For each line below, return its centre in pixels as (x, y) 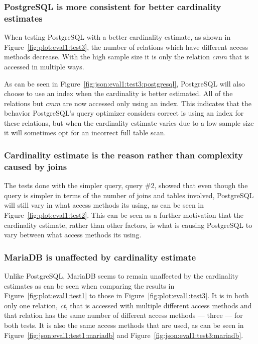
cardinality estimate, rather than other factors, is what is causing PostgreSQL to (128, 225)
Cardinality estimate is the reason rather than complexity (123, 155)
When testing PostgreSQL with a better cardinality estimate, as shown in (117, 37)
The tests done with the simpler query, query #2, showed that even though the (126, 185)
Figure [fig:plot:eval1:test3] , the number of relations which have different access (126, 47)
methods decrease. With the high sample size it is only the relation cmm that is (127, 57)
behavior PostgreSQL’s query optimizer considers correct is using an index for (124, 113)
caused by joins (36, 166)
